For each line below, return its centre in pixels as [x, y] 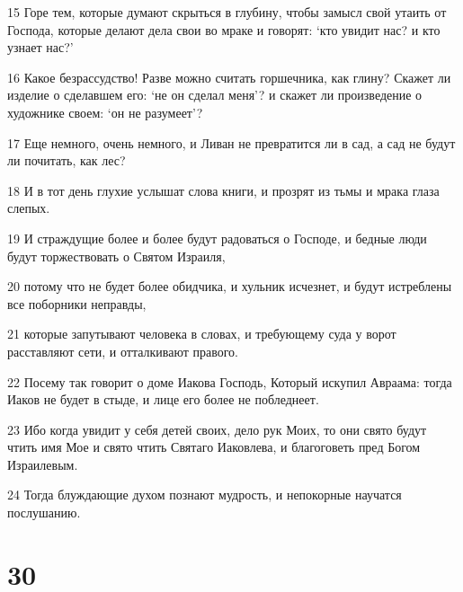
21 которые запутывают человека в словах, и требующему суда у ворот [202, 334]
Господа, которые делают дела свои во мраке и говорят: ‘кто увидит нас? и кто [224, 29]
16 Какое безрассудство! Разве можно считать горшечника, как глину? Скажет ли [229, 77]
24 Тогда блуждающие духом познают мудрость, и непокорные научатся [205, 495]
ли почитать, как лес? [67, 160]
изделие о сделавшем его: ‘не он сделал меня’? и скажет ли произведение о [215, 95]
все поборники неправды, [77, 303]
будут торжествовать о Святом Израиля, [116, 256]
